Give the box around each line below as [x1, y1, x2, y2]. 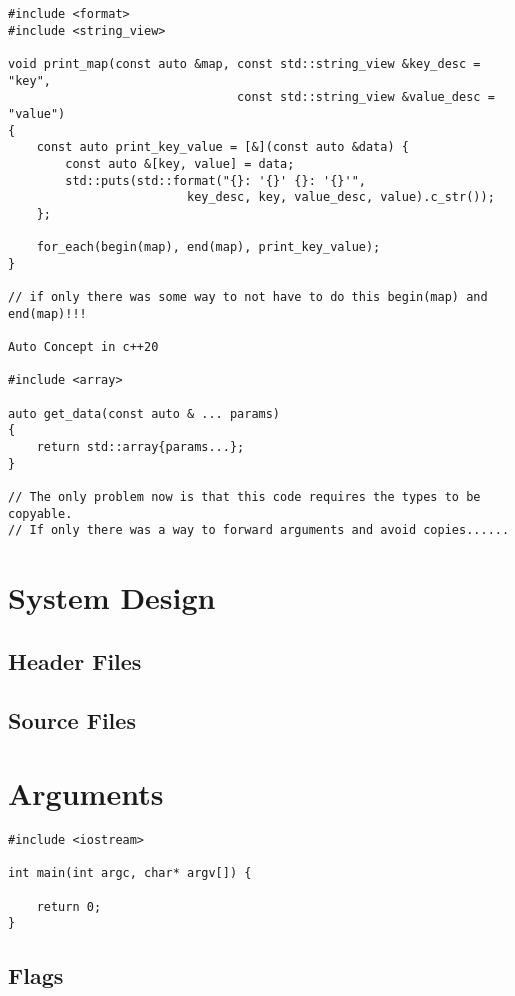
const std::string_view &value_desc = [237, 90, 495, 105]
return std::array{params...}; [36, 440, 245, 455]
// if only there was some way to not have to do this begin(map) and [8, 290, 488, 305]
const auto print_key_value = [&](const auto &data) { [36, 140, 409, 155]
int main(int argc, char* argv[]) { [8, 866, 252, 881]
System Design [8, 577, 216, 618]
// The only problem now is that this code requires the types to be [8, 490, 481, 505]
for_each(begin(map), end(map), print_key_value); [36, 240, 381, 255]
